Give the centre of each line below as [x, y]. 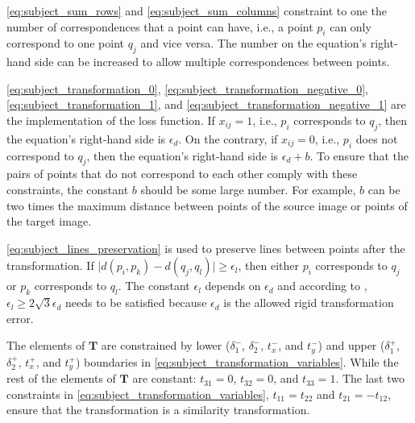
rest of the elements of [61, 378]
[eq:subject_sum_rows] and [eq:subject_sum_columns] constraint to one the [197, 10]
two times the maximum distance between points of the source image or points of [207, 205]
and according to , [322, 286]
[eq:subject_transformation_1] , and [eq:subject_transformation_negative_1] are [206, 104]
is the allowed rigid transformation [309, 303]
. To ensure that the [359, 155]
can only [351, 26]
